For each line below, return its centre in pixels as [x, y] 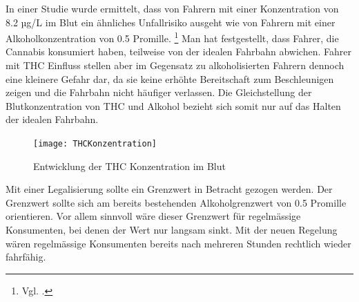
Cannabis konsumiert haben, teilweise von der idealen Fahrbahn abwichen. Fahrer [178, 51]
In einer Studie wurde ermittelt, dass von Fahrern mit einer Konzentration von [172, 8]
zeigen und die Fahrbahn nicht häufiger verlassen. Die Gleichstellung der [159, 92]
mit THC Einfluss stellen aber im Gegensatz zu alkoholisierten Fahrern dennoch [175, 65]
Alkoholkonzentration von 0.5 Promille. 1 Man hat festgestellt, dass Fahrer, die [172, 37]
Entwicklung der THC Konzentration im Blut [129, 166]
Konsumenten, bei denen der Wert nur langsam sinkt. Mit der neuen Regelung [172, 230]
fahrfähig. [26, 257]
